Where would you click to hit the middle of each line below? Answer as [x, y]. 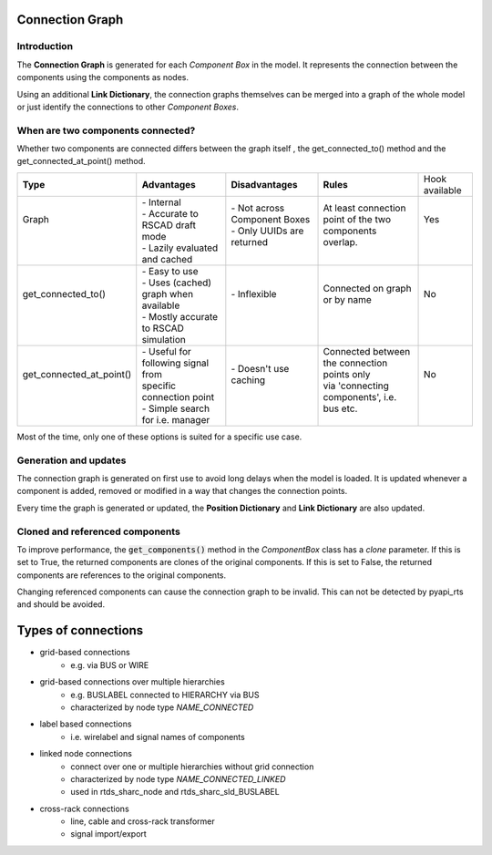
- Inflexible [254, 294]
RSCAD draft [169, 225]
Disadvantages [264, 184]
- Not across [258, 208]
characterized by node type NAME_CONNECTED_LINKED [178, 778]
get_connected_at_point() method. [81, 161]
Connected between [367, 351]
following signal [175, 363]
